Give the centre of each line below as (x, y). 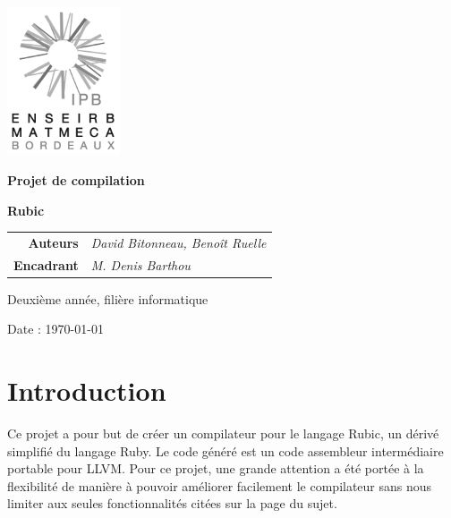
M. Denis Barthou (140, 264)
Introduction (87, 391)
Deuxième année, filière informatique (108, 298)
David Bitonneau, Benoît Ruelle (179, 242)
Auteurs (53, 242)
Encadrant (46, 264)
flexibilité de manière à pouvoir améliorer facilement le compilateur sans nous (220, 485)
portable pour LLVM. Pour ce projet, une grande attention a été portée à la (216, 468)
